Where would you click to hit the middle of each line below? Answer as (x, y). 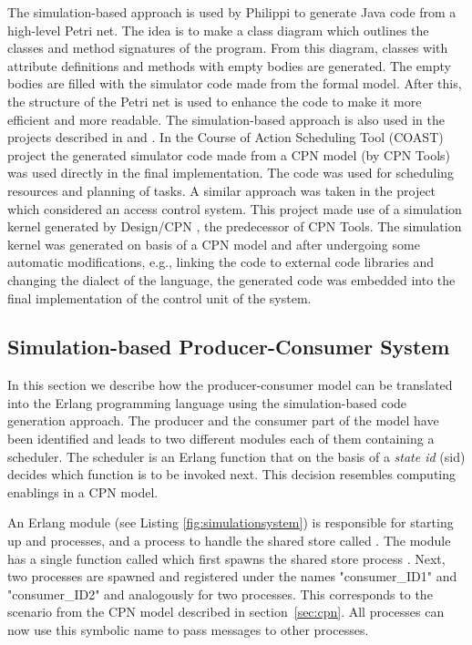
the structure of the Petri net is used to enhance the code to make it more (215, 101)
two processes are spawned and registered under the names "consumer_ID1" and (232, 576)
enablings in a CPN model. (83, 491)
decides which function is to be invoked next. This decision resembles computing (232, 474)
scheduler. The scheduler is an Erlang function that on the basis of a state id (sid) (236, 456)
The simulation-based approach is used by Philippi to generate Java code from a (232, 12)
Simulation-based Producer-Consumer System (229, 347)
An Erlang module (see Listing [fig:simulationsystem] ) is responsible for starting (231, 522)
